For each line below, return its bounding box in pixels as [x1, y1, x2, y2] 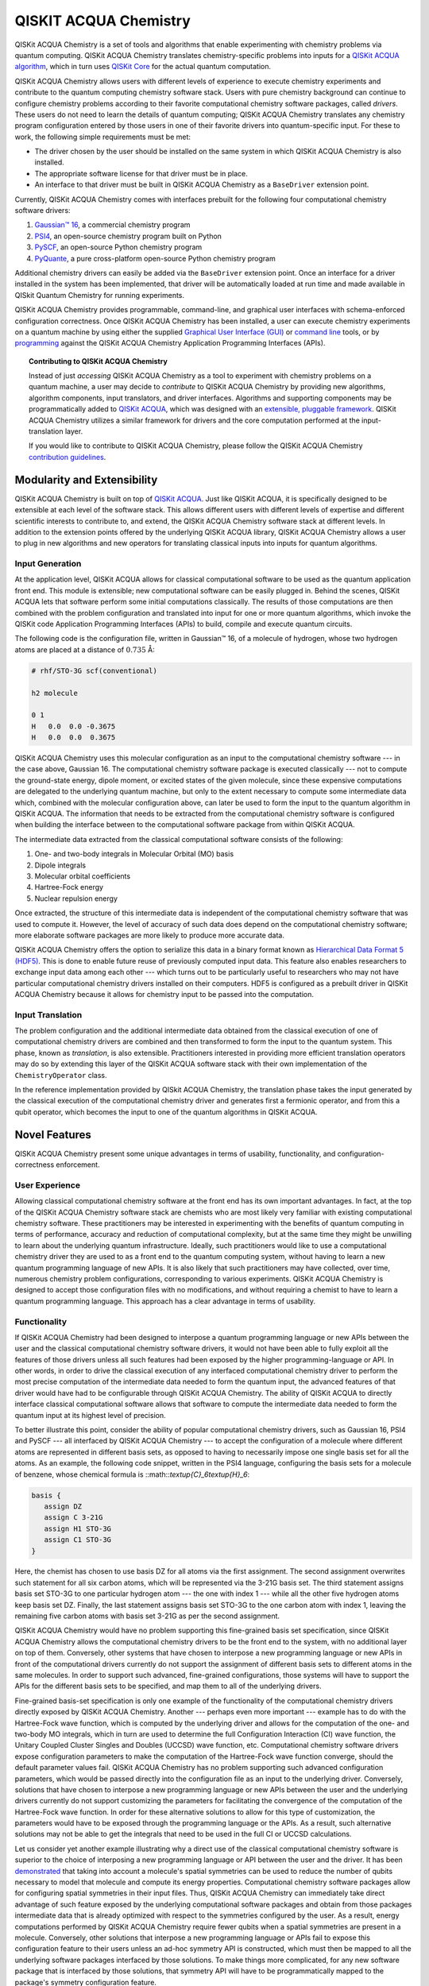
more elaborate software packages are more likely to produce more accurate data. [14, 930, 285, 940]
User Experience [14, 1180, 81, 1191]
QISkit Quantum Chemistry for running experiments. [14, 290, 185, 299]
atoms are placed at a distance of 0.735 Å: [14, 644, 155, 655]
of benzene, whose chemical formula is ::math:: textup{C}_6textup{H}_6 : [14, 1470, 250, 1479]
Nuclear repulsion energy [34, 894, 118, 903]
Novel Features [14, 1128, 91, 1142]
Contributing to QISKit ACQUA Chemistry [29, 356, 168, 365]
